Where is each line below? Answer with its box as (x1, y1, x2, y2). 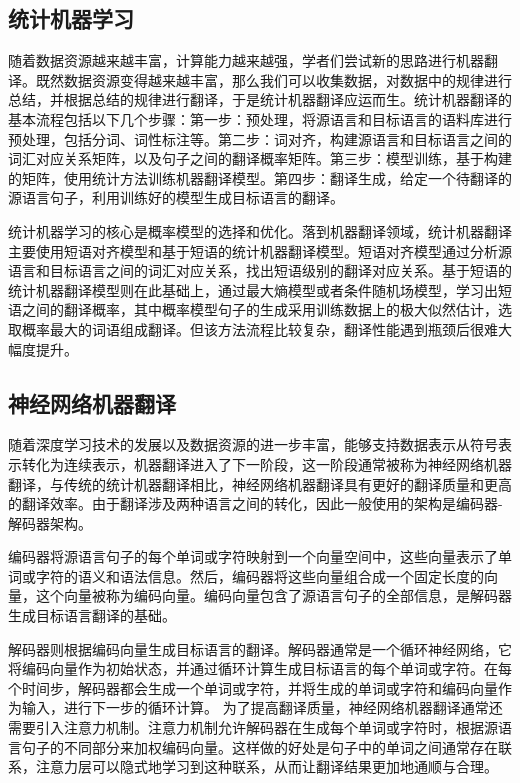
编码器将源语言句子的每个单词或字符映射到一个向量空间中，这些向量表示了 (8, 546, 498, 567)
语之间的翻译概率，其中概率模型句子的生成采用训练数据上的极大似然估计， (8, 299, 498, 320)
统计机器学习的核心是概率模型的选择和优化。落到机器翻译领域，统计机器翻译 (8, 220, 512, 241)
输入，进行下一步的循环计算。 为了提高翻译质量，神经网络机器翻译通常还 (21, 697, 503, 718)
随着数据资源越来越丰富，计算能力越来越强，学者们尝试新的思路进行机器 (8, 50, 484, 71)
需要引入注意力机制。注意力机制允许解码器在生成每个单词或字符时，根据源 (8, 717, 498, 738)
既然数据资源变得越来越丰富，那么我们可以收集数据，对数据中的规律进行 (35, 69, 512, 90)
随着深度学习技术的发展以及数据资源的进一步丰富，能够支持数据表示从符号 (8, 434, 498, 455)
